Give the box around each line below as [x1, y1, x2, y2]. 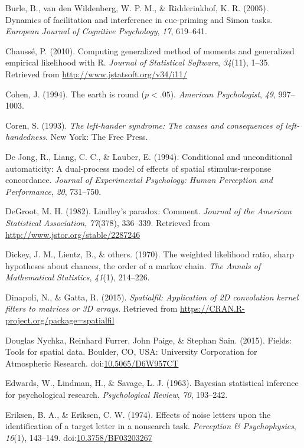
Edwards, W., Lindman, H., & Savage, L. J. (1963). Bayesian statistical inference [5, 377, 299, 389]
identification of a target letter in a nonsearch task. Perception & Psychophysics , [5, 420, 296, 432]
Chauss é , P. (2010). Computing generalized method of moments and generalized [5, 44, 295, 57]
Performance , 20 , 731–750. [5, 185, 102, 197]
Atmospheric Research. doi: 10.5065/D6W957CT [5, 357, 179, 369]
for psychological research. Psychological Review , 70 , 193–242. [5, 388, 228, 401]
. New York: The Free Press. [45, 130, 148, 143]
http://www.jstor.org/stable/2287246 [5, 228, 140, 240]
